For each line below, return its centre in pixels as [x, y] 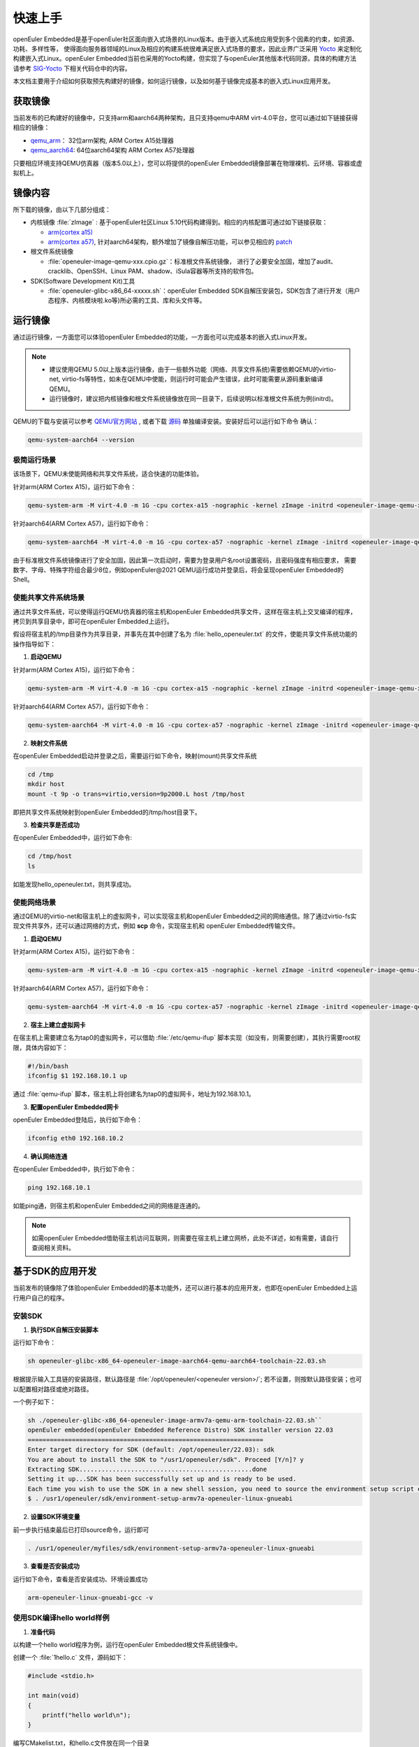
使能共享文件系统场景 [49, 597]
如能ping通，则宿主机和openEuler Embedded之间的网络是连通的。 [108, 1206]
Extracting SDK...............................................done [147, 1469]
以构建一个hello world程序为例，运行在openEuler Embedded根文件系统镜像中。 [127, 1644]
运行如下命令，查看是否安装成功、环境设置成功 [80, 1579]
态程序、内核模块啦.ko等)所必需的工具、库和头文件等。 [127, 300]
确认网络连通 [49, 1156]
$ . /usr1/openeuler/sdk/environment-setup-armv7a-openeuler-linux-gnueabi [160, 1499]
